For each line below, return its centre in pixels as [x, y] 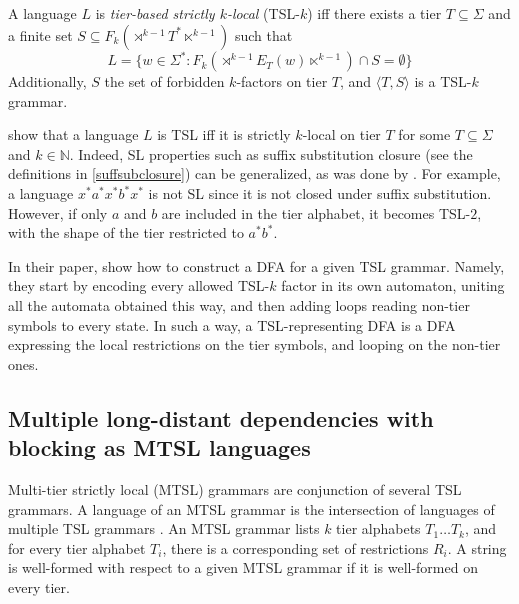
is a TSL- [443, 81]
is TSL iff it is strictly [224, 134]
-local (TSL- [263, 13]
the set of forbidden [164, 81]
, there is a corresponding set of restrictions [295, 547]
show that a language [73, 134]
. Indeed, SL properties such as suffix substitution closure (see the [271, 153]
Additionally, [47, 81]
